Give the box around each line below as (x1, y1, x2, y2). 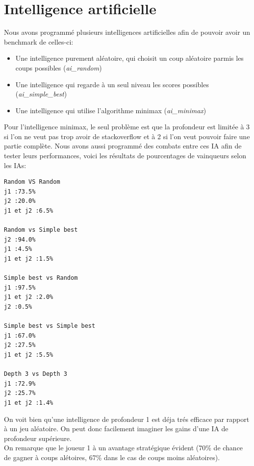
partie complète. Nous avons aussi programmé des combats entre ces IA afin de (4, 141, 242, 151)
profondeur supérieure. (4, 433, 72, 443)
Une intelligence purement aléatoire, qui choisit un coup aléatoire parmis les (15, 53, 244, 63)
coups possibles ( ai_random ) (15, 62, 102, 73)
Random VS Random (4, 178, 60, 186)
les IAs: (4, 160, 26, 170)
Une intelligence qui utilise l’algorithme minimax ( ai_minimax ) (15, 105, 206, 115)
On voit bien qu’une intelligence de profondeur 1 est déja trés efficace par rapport (4, 414, 250, 424)
